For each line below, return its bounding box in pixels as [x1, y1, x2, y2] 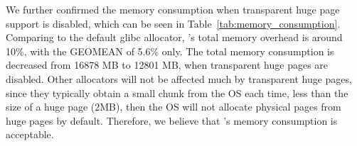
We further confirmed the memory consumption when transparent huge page [6, 2, 340, 16]
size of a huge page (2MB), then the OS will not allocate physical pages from [6, 99, 341, 114]
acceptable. [6, 127, 54, 142]
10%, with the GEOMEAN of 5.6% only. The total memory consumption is [6, 43, 334, 58]
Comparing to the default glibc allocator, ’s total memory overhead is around [6, 30, 343, 45]
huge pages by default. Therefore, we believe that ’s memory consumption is [6, 113, 338, 128]
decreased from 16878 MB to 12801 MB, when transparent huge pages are [6, 57, 329, 72]
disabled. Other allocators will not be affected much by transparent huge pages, [6, 71, 352, 86]
